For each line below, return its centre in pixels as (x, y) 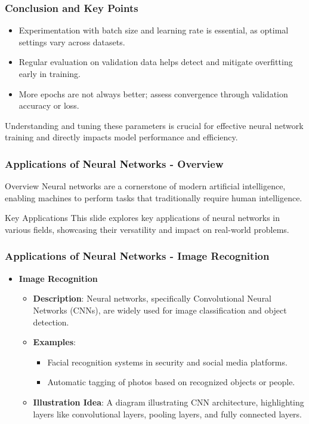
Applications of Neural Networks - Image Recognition (137, 256)
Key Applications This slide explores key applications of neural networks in (143, 218)
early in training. (50, 73)
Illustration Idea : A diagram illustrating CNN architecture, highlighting (169, 402)
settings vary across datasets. (72, 42)
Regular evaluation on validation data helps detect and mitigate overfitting (156, 62)
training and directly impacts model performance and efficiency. (121, 137)
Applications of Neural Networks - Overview (114, 163)
